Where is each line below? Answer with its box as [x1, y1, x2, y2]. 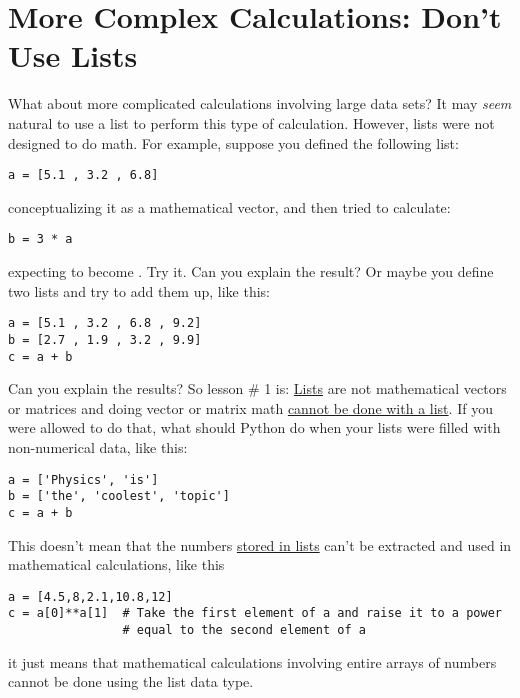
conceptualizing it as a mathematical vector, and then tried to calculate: [8, 196, 451, 217]
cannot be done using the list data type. [8, 671, 254, 692]
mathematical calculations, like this [8, 554, 225, 575]
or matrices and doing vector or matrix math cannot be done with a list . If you [8, 397, 493, 418]
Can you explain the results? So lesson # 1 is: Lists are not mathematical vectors [8, 378, 507, 399]
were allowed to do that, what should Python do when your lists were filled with [8, 417, 501, 438]
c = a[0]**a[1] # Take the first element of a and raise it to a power [8, 606, 502, 621]
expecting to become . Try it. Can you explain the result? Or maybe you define [8, 261, 494, 281]
